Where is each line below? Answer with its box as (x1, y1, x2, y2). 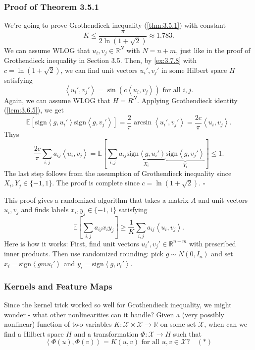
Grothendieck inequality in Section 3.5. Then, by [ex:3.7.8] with (4, 55, 197, 65)
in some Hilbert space (161, 64, 227, 75)
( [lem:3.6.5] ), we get (4, 105, 64, 115)
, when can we (204, 319, 247, 329)
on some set (160, 319, 196, 329)
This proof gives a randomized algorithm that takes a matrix (4, 194, 189, 205)
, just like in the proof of (176, 45, 251, 55)
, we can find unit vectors (60, 64, 138, 75)
